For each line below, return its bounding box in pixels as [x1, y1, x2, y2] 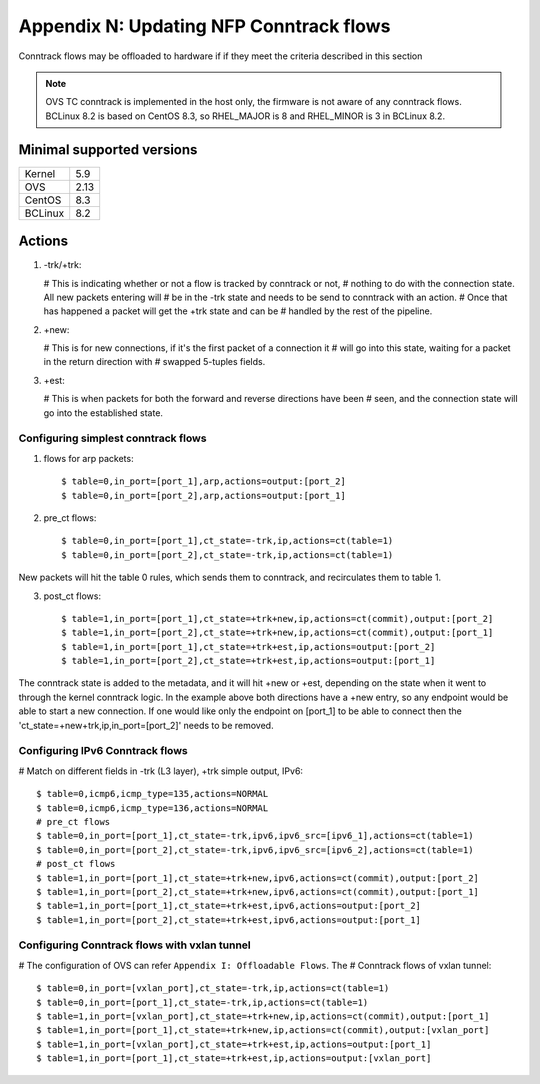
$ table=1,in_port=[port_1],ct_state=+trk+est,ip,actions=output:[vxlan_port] [36, 1053, 432, 1064]
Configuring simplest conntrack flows [18, 431, 207, 445]
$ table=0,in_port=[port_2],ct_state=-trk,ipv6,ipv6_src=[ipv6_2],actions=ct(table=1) [36, 844, 474, 855]
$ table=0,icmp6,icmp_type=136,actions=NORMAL [36, 802, 269, 814]
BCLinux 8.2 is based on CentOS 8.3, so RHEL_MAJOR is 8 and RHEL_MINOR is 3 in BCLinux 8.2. [45, 110, 445, 122]
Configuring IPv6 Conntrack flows [18, 744, 189, 758]
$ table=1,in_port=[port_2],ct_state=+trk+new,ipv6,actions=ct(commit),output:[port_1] [36, 886, 480, 897]
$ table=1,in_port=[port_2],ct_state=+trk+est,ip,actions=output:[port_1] [61, 655, 436, 667]
